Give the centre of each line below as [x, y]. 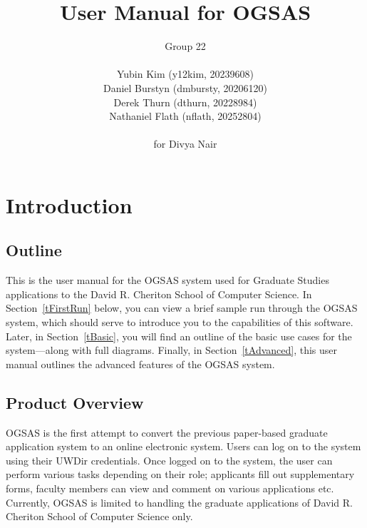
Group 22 [185, 46]
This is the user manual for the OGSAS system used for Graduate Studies [167, 280]
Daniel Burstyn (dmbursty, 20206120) [185, 87]
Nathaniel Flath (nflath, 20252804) [185, 116]
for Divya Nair [185, 144]
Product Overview [75, 402]
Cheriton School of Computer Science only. [99, 516]
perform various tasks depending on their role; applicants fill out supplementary [180, 474]
